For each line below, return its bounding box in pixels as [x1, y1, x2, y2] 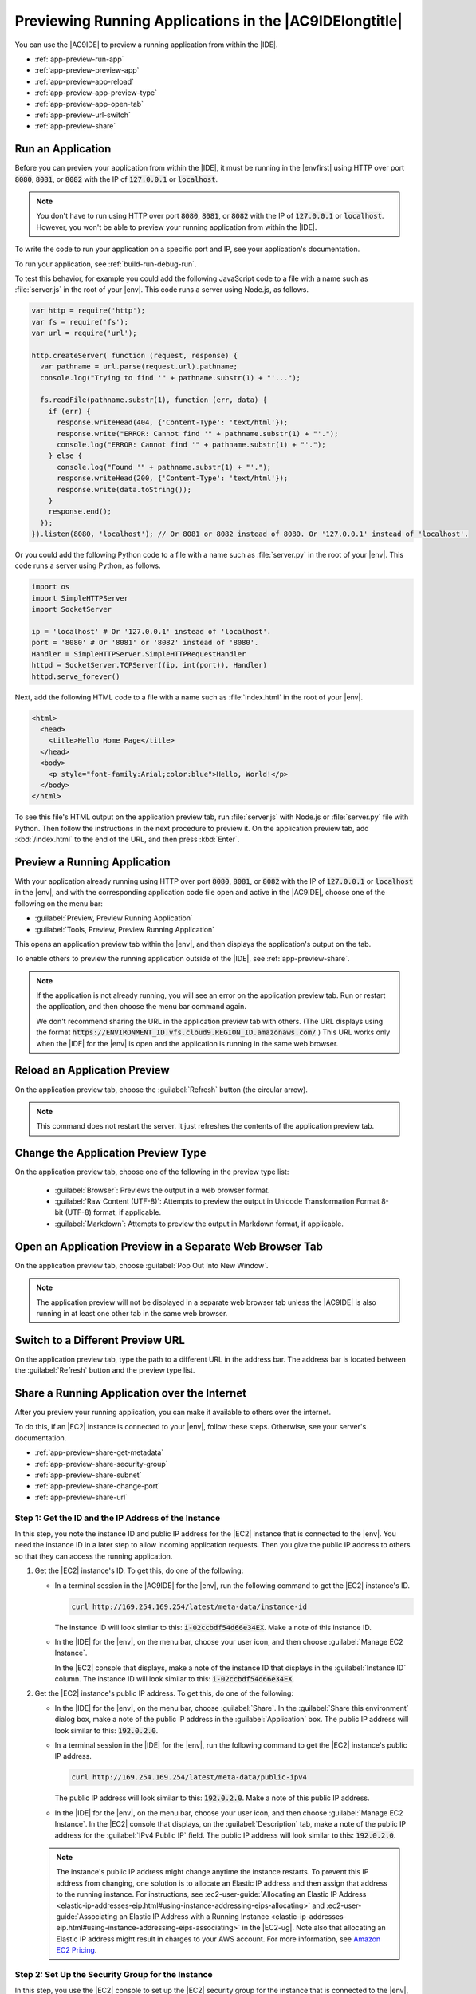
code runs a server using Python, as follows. [14, 561, 161, 570]
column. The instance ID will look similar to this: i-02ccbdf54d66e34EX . [54, 1674, 295, 1684]
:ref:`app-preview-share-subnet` [34, 1470, 142, 1480]
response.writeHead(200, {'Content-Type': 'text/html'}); [57, 474, 289, 483]
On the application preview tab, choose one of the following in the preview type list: [14, 1167, 289, 1176]
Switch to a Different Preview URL [14, 1333, 185, 1347]
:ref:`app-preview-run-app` [34, 54, 124, 64]
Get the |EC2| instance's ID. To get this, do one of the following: [34, 1566, 244, 1575]
